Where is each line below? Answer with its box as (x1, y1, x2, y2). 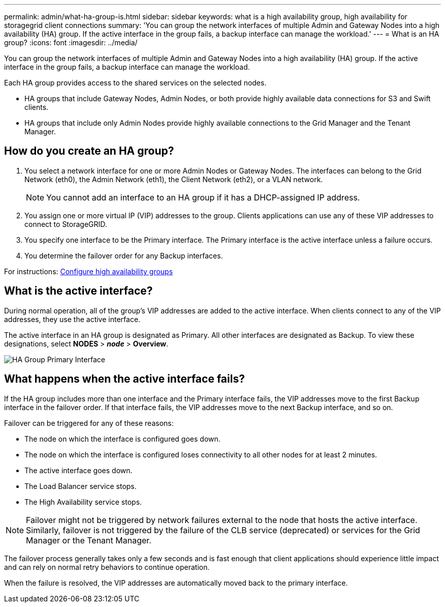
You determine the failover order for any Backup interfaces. (24, 251, 223, 260)
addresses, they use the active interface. (4, 314, 141, 324)
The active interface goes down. (24, 466, 133, 475)
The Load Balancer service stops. (24, 481, 137, 490)
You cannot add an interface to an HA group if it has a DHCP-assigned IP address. (46, 192, 360, 203)
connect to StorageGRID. (24, 219, 107, 228)
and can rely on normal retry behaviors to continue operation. (4, 562, 210, 571)
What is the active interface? (4, 284, 153, 298)
